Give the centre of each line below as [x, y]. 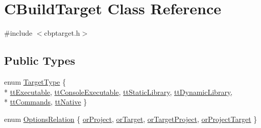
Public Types [40, 60]
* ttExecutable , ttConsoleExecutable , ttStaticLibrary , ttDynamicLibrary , [118, 92]
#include [18, 33]
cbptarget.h [62, 33]
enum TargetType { [35, 81]
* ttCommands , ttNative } [46, 102]
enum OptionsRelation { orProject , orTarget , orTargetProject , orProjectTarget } [131, 119]
